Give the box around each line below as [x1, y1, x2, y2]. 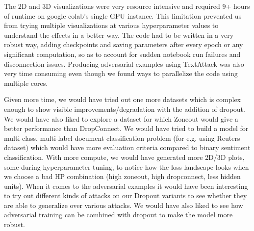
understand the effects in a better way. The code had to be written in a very [4, 29, 234, 40]
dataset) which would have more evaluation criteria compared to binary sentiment [4, 142, 251, 153]
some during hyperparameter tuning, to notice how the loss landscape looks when [4, 161, 249, 172]
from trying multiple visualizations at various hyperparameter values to [4, 20, 219, 30]
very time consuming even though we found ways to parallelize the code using [4, 68, 238, 78]
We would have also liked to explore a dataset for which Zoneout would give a [4, 113, 238, 124]
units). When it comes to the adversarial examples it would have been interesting [4, 180, 248, 191]
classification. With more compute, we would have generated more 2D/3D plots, [4, 152, 245, 162]
